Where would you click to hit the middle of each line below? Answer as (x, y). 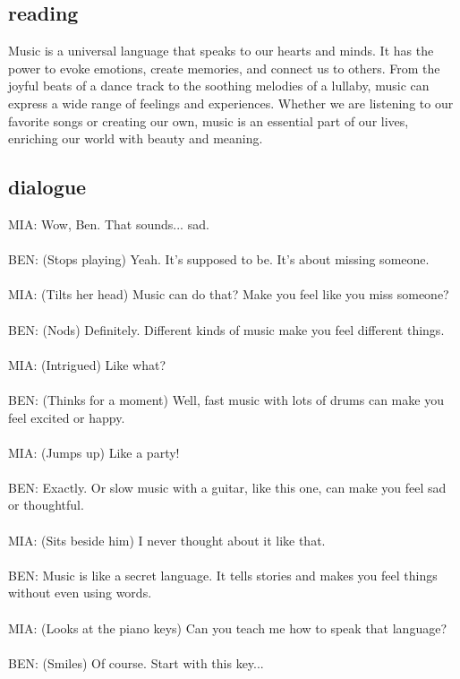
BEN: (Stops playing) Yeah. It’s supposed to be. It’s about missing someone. (219, 259)
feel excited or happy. (67, 417)
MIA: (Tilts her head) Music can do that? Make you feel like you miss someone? (229, 294)
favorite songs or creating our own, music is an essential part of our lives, (209, 120)
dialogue (47, 187)
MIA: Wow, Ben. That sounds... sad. (109, 223)
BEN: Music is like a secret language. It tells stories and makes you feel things (223, 575)
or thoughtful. (46, 505)
